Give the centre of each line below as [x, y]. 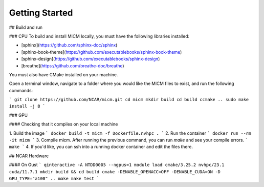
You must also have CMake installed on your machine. [64, 74]
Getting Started [41, 13]
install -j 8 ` [27, 106]
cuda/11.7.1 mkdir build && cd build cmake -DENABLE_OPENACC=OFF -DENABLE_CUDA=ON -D [115, 172]
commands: [21, 90]
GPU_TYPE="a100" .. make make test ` [54, 178]
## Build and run [26, 27]
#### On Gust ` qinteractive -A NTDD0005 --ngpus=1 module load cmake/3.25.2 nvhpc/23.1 [117, 165]
